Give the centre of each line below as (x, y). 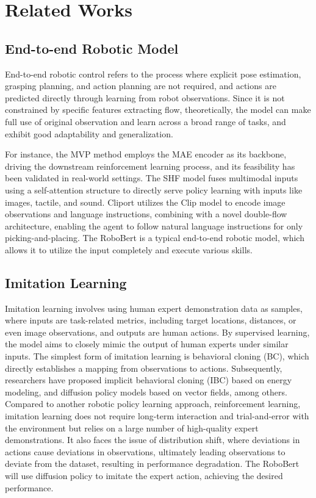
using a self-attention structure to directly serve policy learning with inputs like (154, 189)
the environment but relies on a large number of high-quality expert (132, 428)
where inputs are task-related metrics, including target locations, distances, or (151, 320)
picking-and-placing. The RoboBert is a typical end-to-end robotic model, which (155, 238)
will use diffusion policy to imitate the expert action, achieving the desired (144, 475)
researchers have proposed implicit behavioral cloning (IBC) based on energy (149, 380)
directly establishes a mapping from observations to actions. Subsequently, (144, 368)
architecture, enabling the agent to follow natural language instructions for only (154, 226)
